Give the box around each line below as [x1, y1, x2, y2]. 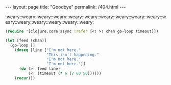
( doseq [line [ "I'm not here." [14, 47, 81, 53]
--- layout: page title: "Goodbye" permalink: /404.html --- [5, 4, 126, 10]
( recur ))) [14, 75, 36, 80]
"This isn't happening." [46, 52, 100, 57]
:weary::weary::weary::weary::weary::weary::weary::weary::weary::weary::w [5, 14, 166, 20]
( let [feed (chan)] [5, 38, 47, 43]
